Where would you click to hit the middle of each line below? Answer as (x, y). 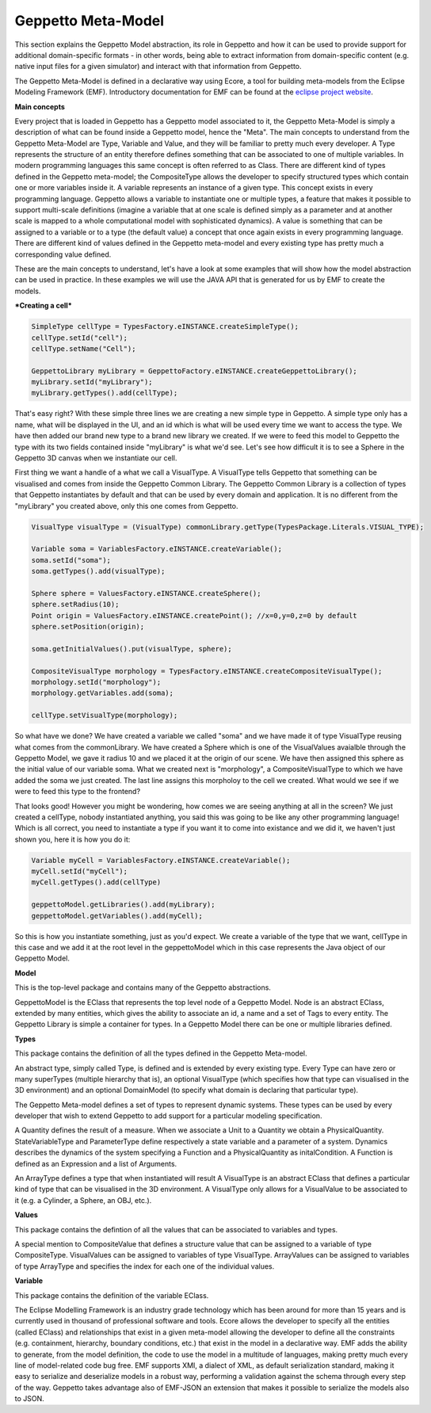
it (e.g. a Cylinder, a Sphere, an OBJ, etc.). (83, 1200)
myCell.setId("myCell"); (80, 871)
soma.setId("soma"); (71, 560)
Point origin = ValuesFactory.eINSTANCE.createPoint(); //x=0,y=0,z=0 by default (195, 615)
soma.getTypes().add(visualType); (98, 571)
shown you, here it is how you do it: (72, 839)
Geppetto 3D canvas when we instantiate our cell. (96, 458)
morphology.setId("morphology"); (96, 682)
